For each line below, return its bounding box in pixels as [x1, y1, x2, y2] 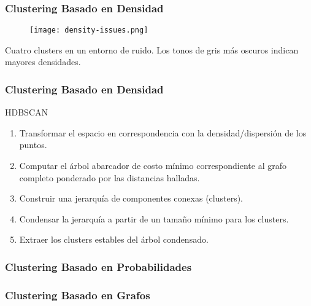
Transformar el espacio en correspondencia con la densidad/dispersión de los [19, 126, 307, 139]
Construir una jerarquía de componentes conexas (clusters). [19, 192, 243, 205]
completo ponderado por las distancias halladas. [19, 171, 200, 184]
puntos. [19, 138, 47, 151]
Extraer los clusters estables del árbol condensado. [19, 233, 209, 246]
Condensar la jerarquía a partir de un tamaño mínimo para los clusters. [19, 212, 289, 225]
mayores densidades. [5, 55, 81, 68]
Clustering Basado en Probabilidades [5, 259, 192, 274]
